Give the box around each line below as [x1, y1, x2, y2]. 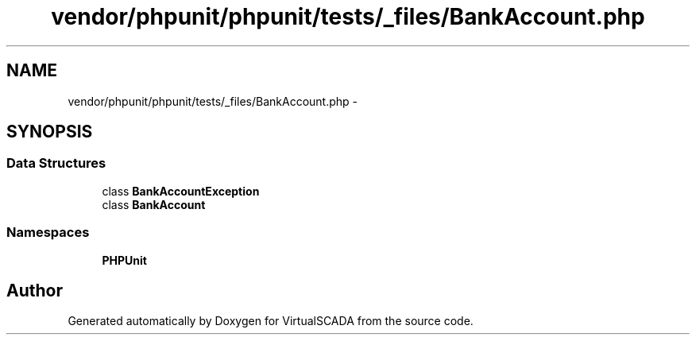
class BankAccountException [102, 184, 260, 198]
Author [6, 280, 63, 300]
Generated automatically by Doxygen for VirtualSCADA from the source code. [68, 314, 474, 328]
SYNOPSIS [6, 122, 93, 142]
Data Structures [6, 155, 106, 172]
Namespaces [6, 224, 90, 241]
